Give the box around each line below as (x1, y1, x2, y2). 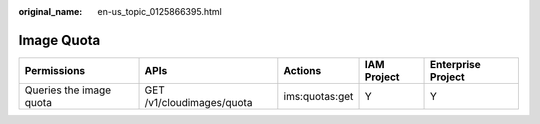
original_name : (18, 6, 83, 17)
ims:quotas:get (283, 89, 354, 103)
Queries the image (24, 83, 112, 97)
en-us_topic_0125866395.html (97, 6, 222, 17)
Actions (283, 63, 322, 77)
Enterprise (430, 57, 482, 71)
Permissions (24, 63, 86, 77)
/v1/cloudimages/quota (144, 95, 253, 109)
